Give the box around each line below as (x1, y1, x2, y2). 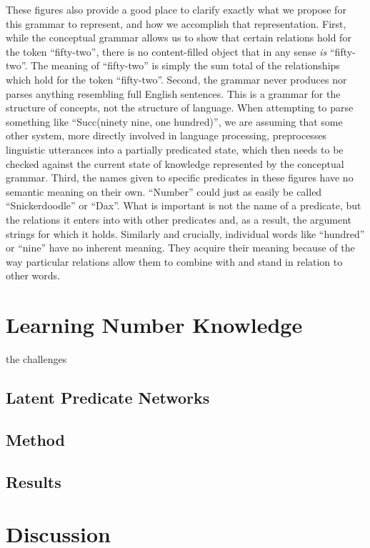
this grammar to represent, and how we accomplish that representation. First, (6, 16, 346, 31)
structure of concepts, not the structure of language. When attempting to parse (6, 100, 354, 115)
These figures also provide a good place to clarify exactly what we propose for (6, 2, 346, 16)
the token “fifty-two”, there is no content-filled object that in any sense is (6, 44, 327, 59)
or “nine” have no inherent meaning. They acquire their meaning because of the (6, 240, 355, 255)
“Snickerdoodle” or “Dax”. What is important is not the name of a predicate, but (6, 198, 361, 213)
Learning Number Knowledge (6, 310, 303, 339)
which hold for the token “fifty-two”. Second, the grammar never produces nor (6, 71, 347, 86)
